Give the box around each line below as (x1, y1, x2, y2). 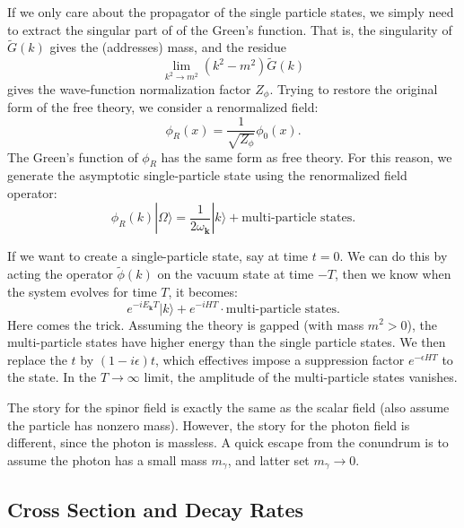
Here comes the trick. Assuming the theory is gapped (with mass (7, 315, 364, 333)
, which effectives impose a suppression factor (154, 350, 405, 368)
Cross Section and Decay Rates (7, 495, 304, 523)
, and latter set (227, 450, 310, 469)
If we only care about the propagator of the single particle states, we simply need (7, 3, 454, 21)
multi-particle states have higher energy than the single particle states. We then (7, 333, 446, 351)
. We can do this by (339, 247, 448, 265)
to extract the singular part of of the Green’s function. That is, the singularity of (7, 20, 452, 39)
